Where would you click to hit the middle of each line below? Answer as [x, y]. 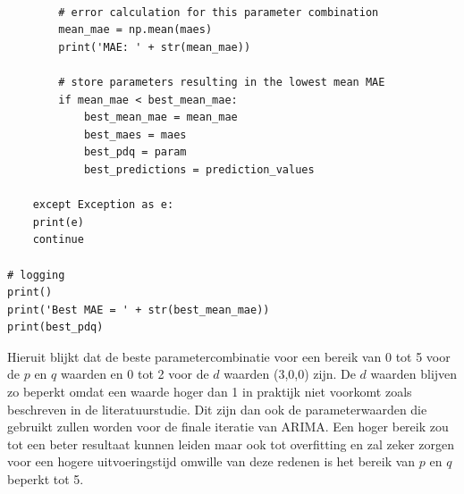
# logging [36, 275]
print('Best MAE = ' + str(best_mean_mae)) [139, 310]
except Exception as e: [103, 205]
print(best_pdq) [55, 327]
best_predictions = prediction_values [199, 169]
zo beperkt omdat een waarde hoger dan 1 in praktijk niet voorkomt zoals [210, 392]
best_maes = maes [135, 134]
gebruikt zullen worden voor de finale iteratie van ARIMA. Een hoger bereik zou [228, 427]
